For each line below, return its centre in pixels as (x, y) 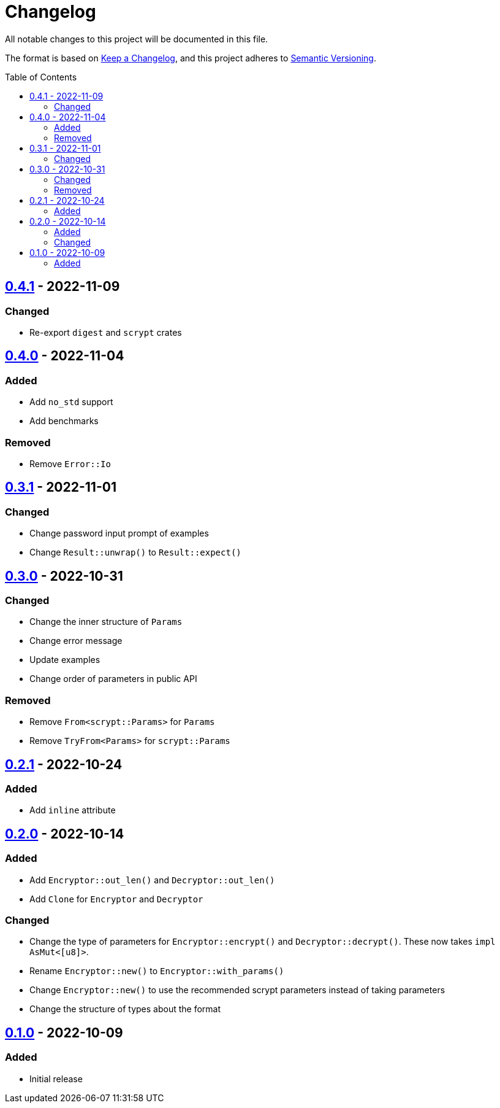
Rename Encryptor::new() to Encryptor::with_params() (157, 971)
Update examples (65, 660)
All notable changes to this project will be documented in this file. (137, 39)
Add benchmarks (64, 421)
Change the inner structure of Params (106, 622)
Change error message (76, 641)
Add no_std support (71, 402)
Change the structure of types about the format (125, 1009)
